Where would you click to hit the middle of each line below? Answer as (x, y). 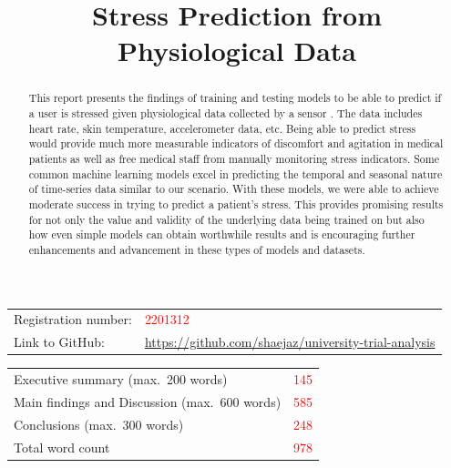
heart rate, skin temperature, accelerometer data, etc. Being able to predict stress (222, 128)
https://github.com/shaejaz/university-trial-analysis (290, 342)
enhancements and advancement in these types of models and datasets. (197, 249)
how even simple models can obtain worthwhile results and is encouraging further (222, 234)
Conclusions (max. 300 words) (99, 424)
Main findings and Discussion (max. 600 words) (148, 401)
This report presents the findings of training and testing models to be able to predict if (235, 98)
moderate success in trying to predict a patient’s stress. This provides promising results (236, 203)
